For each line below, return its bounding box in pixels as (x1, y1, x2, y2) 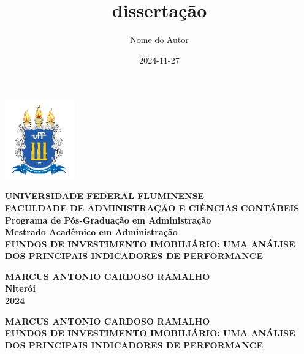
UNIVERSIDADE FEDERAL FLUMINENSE (5, 189, 205, 202)
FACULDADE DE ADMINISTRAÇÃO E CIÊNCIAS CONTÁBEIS (5, 201, 300, 214)
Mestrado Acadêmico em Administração (5, 225, 178, 238)
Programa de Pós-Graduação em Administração (5, 213, 211, 226)
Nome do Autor (130, 33, 189, 46)
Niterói (5, 282, 36, 295)
